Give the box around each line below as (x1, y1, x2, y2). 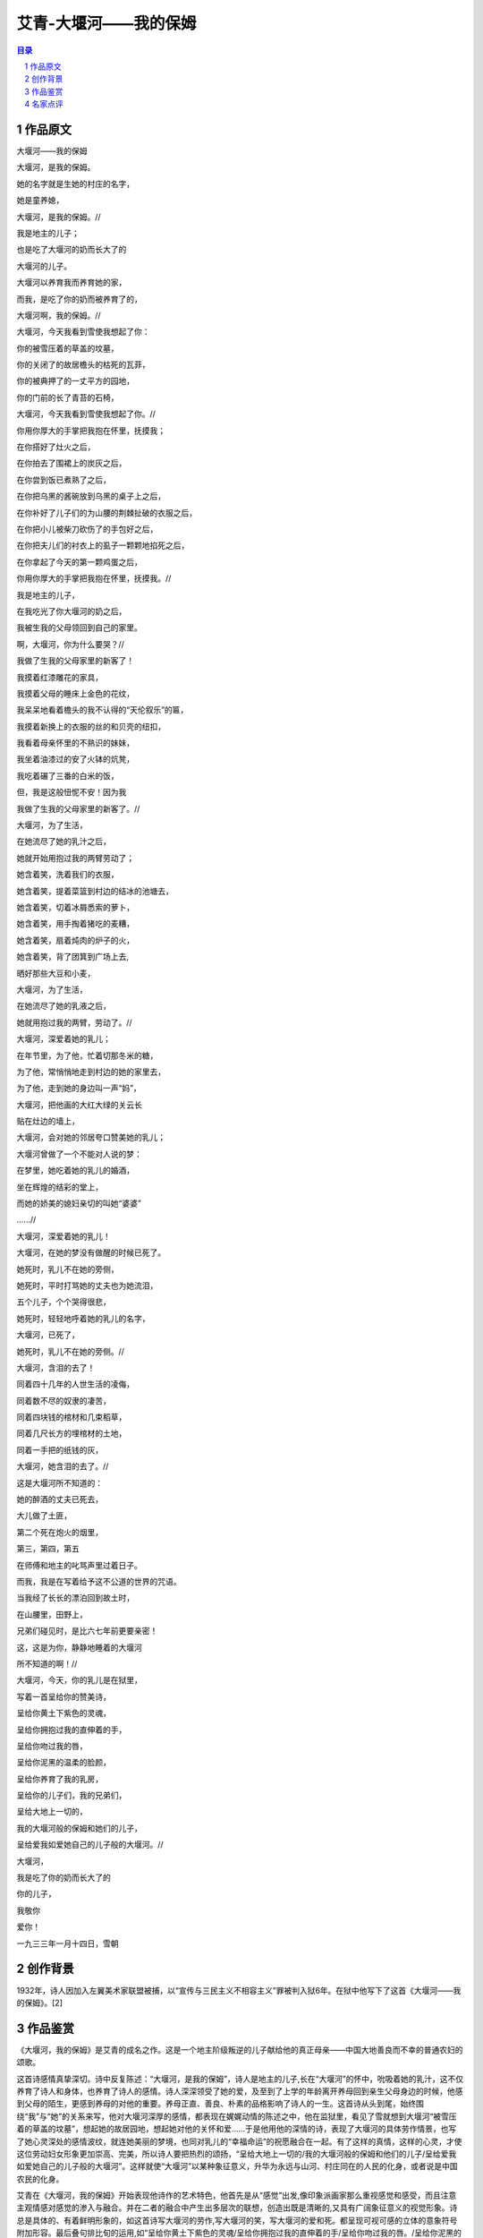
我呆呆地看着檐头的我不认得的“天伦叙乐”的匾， (16, 705, 189, 715)
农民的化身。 (16, 2174, 64, 2184)
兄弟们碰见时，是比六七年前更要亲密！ (16, 1626, 158, 1636)
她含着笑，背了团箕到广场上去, (16, 952, 130, 962)
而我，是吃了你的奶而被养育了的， (16, 294, 142, 304)
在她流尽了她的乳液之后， (16, 1001, 111, 1012)
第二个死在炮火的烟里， (16, 1526, 103, 1537)
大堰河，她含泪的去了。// (16, 1461, 109, 1472)
